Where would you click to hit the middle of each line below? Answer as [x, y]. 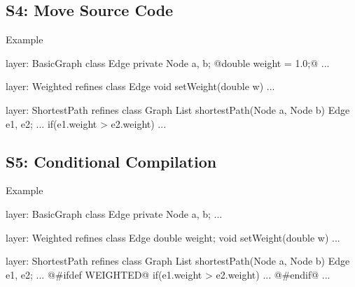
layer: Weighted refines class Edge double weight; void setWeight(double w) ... [173, 237]
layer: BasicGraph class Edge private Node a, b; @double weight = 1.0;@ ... [168, 62]
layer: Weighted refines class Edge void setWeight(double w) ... [140, 86]
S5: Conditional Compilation [111, 161]
